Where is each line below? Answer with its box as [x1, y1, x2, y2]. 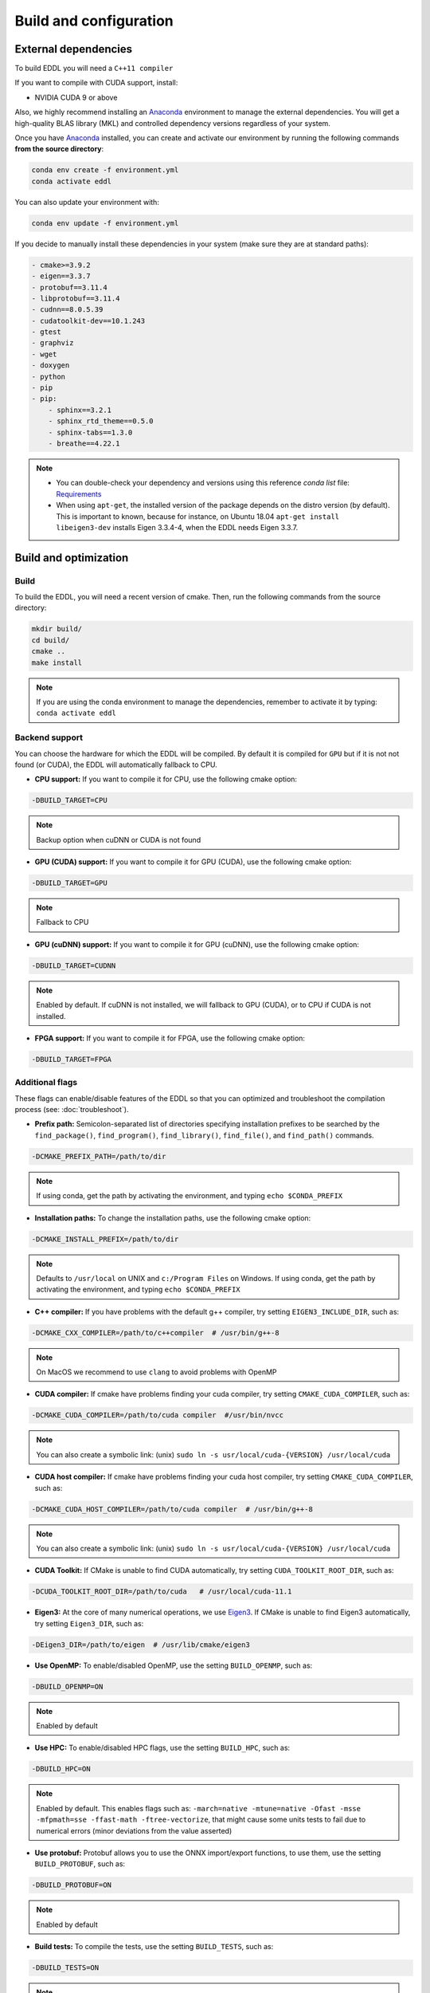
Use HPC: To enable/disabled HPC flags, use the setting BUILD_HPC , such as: [34, 1743, 291, 1753]
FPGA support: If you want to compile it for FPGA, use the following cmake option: [34, 1033, 306, 1043]
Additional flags [14, 1077, 78, 1088]
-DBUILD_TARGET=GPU [31, 879, 107, 888]
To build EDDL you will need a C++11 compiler [14, 64, 174, 73]
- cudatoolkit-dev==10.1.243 [31, 316, 146, 325]
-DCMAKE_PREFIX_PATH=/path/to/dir [31, 1152, 166, 1161]
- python [31, 371, 66, 381]
